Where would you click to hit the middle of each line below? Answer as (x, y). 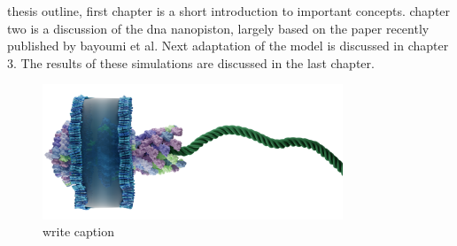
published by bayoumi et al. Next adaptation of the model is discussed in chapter (228, 46)
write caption (78, 231)
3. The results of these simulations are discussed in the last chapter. (191, 62)
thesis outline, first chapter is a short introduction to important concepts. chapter (229, 11)
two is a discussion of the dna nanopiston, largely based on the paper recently (218, 28)
